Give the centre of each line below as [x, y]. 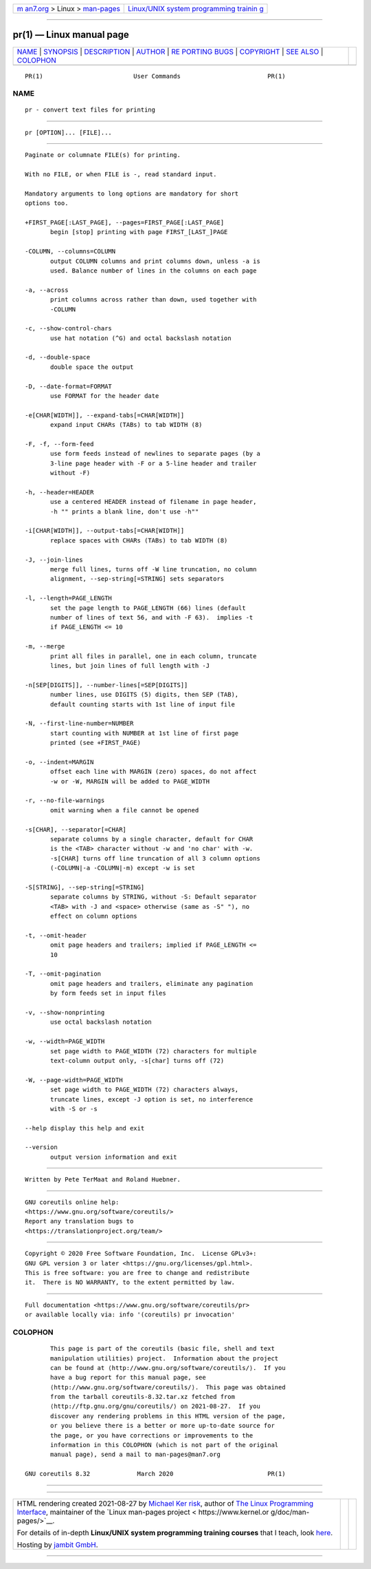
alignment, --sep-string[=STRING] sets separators [137, 579]
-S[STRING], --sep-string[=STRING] [85, 887]
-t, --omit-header [56, 935]
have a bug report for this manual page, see [128, 1378]
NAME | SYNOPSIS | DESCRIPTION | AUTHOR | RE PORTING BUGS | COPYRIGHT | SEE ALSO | [170, 52]
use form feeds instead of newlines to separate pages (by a [155, 454]
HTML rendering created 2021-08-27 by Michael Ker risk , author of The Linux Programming [165, 1503]
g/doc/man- [290, 1512]
